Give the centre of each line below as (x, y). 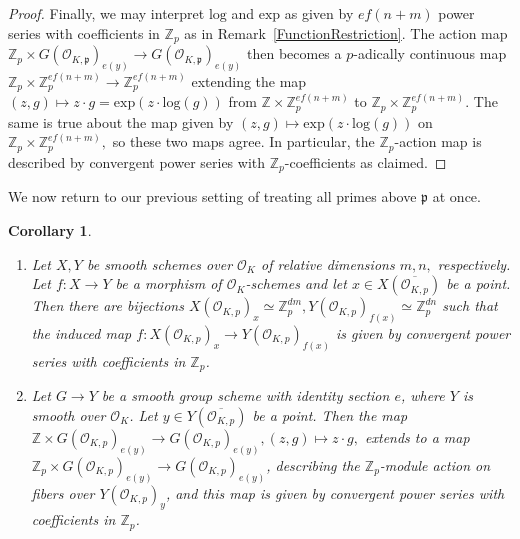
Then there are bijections (107, 305)
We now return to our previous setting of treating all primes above (212, 196)
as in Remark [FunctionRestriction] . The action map (346, 32)
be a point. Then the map (330, 414)
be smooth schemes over (159, 263)
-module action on (435, 464)
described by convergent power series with (137, 161)
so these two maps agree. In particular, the (243, 141)
